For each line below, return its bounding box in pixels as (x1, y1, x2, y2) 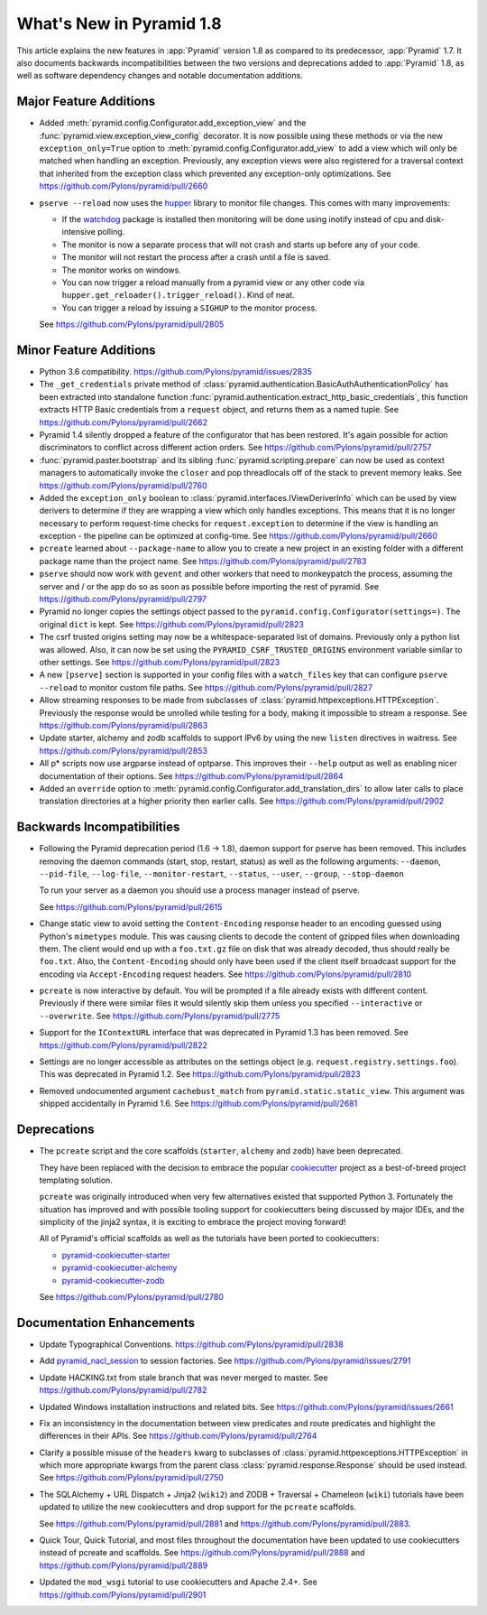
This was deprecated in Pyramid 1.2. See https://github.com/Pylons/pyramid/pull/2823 (39, 1069, 361, 1080)
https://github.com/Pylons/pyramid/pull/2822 (39, 1039, 207, 1051)
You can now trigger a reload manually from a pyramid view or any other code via (61, 276, 365, 288)
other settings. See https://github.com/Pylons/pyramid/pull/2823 (39, 656, 280, 667)
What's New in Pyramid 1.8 (16, 14, 222, 33)
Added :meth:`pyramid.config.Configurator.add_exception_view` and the (39, 117, 307, 128)
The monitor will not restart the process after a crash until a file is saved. (61, 252, 331, 263)
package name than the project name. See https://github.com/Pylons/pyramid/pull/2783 (39, 555, 367, 566)
